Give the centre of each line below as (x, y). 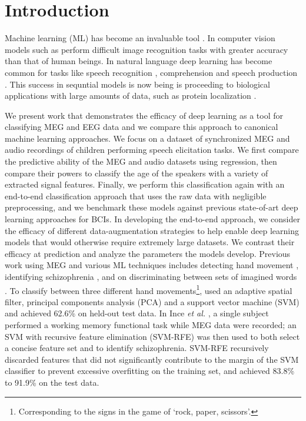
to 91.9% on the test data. (52, 382)
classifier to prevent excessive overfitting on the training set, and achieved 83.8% (150, 371)
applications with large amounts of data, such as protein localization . (131, 96)
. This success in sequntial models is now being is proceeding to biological (137, 84)
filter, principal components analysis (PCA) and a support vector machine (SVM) (152, 301)
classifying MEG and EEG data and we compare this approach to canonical (142, 127)
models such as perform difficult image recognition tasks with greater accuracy (147, 49)
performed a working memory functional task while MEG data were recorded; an (151, 325)
